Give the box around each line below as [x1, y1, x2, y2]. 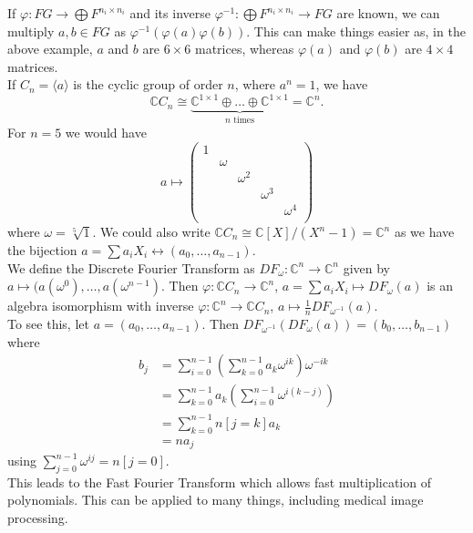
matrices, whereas [194, 39, 294, 58]
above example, [7, 39, 93, 58]
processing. [7, 508, 68, 528]
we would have [65, 122, 147, 141]
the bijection [7, 241, 77, 259]
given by [343, 258, 391, 277]
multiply [7, 21, 55, 40]
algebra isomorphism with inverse [7, 296, 194, 315]
